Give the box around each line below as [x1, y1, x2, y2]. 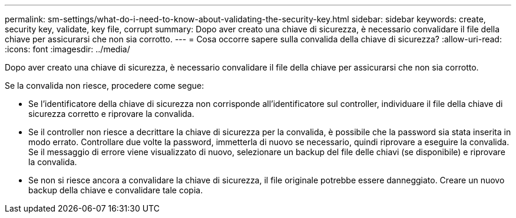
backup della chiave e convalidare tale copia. [28, 185, 203, 195]
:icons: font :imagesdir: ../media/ [5, 44, 130, 54]
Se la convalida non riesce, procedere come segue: [5, 81, 204, 90]
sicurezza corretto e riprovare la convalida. [28, 109, 194, 119]
